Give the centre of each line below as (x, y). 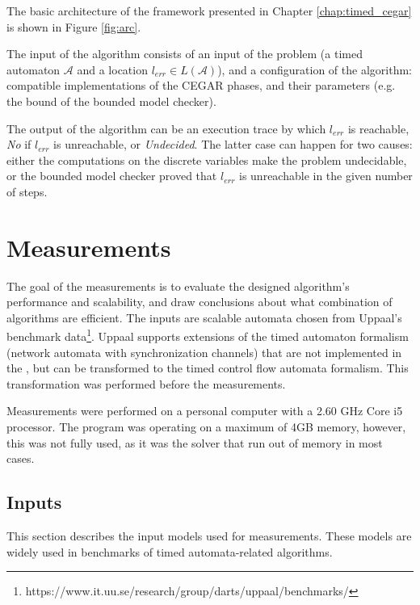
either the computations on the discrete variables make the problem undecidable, (207, 160)
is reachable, (378, 128)
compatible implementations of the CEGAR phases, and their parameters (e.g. (201, 85)
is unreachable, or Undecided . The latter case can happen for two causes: (233, 144)
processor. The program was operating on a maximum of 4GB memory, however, (206, 427)
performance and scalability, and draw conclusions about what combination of (199, 302)
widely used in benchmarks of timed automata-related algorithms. (170, 551)
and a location (112, 69)
